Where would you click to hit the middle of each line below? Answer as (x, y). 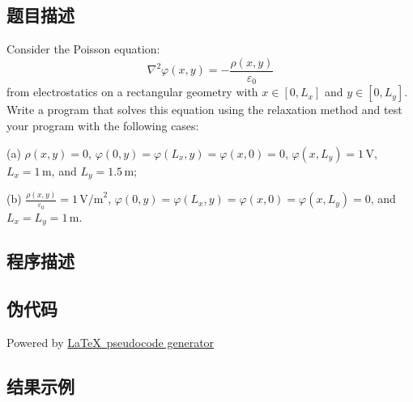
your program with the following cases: (103, 125)
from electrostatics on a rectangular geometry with (132, 92)
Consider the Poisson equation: (83, 49)
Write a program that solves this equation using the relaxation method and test (204, 110)
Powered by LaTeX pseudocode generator (111, 342)
